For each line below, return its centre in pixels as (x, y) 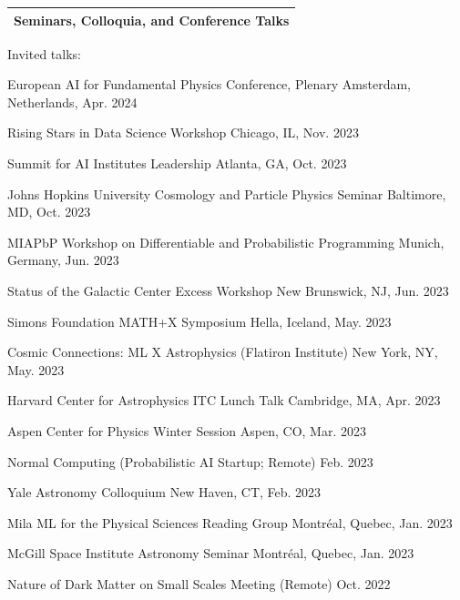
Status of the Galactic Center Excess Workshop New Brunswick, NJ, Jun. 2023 (228, 290)
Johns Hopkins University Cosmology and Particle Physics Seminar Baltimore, (227, 193)
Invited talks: (44, 53)
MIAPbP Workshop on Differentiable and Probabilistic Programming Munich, (226, 242)
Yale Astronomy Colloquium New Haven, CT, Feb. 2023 (164, 492)
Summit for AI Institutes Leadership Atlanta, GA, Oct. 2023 (177, 163)
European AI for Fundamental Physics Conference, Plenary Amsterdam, (210, 84)
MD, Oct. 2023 (49, 212)
